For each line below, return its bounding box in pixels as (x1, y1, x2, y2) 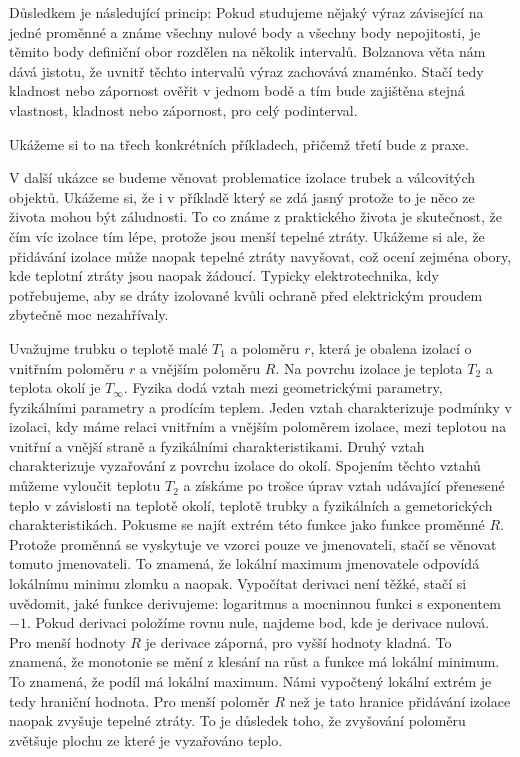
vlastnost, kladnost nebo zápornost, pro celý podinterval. (9, 99, 358, 120)
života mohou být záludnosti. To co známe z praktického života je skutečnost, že (9, 206, 502, 227)
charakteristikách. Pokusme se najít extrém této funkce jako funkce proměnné (9, 514, 485, 535)
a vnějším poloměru (139, 357, 261, 378)
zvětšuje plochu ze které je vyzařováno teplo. (9, 729, 283, 750)
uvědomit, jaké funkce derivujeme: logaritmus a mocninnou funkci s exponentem (9, 592, 501, 613)
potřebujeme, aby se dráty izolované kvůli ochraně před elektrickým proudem (9, 284, 483, 305)
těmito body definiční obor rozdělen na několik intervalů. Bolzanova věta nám (9, 41, 486, 62)
